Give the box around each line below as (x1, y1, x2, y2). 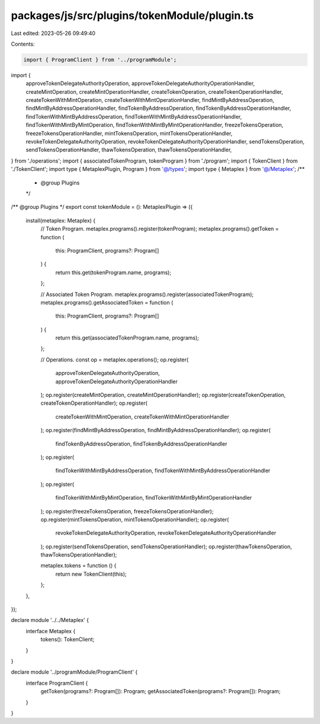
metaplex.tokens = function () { (40, 562, 117, 569)
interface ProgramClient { (25, 679, 88, 687)
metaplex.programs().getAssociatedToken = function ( (40, 299, 174, 306)
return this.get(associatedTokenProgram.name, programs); (55, 334, 200, 341)
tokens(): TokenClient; (40, 636, 95, 643)
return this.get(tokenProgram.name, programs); (55, 269, 172, 276)
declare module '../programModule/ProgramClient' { (11, 668, 138, 676)
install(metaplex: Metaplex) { (25, 217, 96, 224)
